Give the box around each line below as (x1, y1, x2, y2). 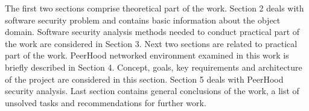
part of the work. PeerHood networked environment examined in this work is (5, 49, 289, 62)
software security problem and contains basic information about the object (5, 13, 281, 26)
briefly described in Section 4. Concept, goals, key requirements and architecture (5, 60, 302, 73)
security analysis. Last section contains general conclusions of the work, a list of (5, 84, 299, 97)
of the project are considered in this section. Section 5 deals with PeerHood (5, 72, 284, 85)
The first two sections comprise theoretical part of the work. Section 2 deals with (5, 2, 304, 14)
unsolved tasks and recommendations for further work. (5, 96, 206, 109)
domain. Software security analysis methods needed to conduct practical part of (5, 25, 300, 38)
